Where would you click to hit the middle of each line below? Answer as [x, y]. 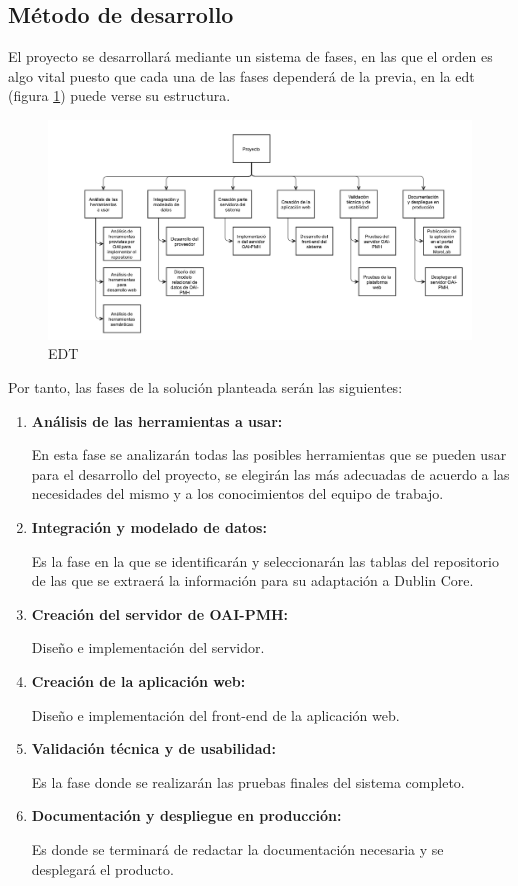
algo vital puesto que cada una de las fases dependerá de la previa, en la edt [241, 75]
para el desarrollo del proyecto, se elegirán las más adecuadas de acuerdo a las [270, 473]
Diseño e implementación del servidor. [148, 647]
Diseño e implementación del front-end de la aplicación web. [215, 714]
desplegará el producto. [102, 868]
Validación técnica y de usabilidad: [153, 748]
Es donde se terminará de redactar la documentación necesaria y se [237, 848]
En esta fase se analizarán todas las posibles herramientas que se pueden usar [269, 454]
